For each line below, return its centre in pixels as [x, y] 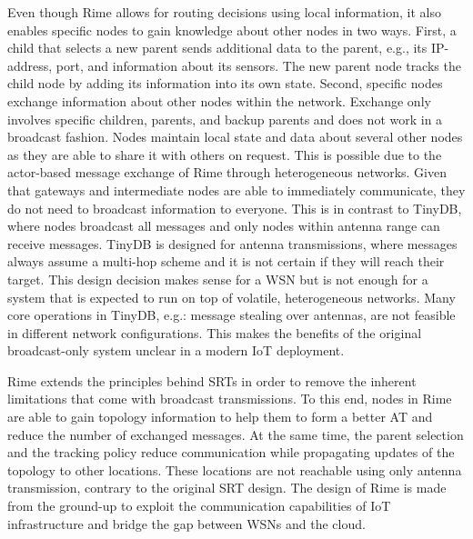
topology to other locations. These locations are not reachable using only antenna [235, 469]
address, [30, 65]
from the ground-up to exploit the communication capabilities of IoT [199, 506]
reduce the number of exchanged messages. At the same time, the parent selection [236, 434]
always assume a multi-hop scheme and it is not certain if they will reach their [226, 261]
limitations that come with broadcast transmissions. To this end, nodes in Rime [230, 399]
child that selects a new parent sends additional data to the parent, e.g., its [217, 48]
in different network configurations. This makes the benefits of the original [215, 332]
